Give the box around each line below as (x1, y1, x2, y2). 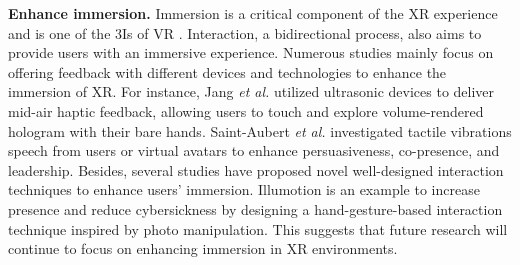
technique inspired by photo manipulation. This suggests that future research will (8, 218, 508, 239)
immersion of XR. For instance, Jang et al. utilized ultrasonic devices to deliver (8, 81, 495, 102)
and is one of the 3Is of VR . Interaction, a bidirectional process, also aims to (8, 22, 482, 43)
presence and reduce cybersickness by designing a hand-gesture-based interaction (8, 198, 503, 219)
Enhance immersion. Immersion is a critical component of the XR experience (8, 3, 498, 23)
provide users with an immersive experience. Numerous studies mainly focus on (8, 42, 494, 63)
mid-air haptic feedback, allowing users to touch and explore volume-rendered (8, 100, 484, 121)
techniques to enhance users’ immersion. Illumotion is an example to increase (8, 179, 480, 200)
